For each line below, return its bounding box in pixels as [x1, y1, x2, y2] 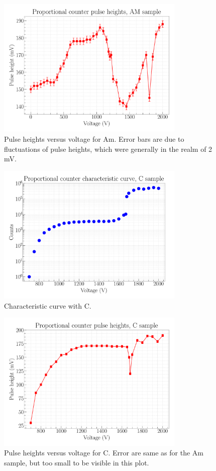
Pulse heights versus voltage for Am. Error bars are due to [4, 133, 184, 144]
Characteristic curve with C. [4, 300, 91, 311]
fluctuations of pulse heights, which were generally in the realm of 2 [4, 143, 212, 154]
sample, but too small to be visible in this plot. [4, 457, 149, 467]
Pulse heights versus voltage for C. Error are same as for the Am [4, 447, 203, 458]
